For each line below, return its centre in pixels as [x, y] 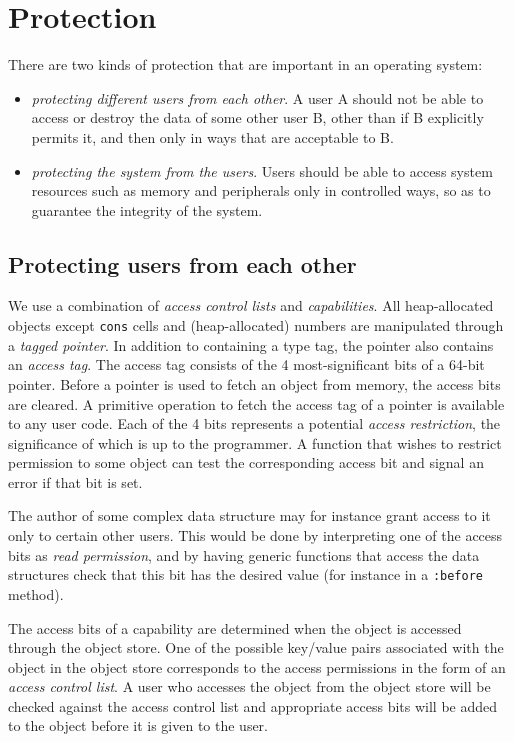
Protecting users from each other [182, 263]
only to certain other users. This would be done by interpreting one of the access [255, 535]
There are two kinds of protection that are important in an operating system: [245, 64]
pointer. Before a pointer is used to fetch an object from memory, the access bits [254, 383]
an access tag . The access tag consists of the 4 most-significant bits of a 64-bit [246, 364]
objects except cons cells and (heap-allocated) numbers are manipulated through [256, 325]
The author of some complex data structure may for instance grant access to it [249, 515]
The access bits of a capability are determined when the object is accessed [235, 627]
